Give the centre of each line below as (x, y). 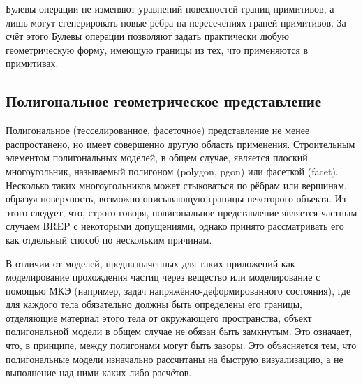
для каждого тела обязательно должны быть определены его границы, (154, 304)
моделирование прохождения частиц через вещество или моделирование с (163, 277)
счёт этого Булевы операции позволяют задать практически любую (147, 36)
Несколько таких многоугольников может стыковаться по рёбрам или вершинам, (176, 185)
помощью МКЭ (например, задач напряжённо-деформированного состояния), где (178, 290)
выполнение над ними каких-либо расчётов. (99, 372)
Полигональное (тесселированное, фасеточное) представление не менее (158, 130)
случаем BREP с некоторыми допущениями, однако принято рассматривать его (175, 226)
